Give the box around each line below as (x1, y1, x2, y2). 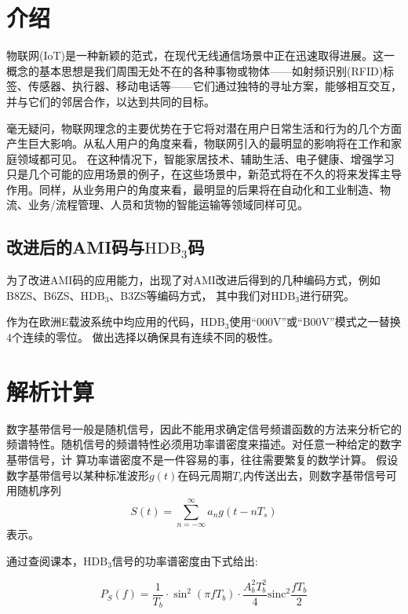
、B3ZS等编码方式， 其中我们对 (109, 287, 271, 303)
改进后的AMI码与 (6, 235, 145, 259)
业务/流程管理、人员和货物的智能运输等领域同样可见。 (27, 196, 308, 213)
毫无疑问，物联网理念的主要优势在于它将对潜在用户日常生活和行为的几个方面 (6, 119, 402, 136)
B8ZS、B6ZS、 (6, 287, 81, 303)
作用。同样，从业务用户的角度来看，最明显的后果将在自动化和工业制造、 (6, 181, 380, 197)
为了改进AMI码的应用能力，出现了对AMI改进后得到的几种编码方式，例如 (6, 272, 381, 288)
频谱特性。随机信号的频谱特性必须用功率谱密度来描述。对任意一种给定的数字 (6, 436, 402, 452)
